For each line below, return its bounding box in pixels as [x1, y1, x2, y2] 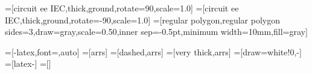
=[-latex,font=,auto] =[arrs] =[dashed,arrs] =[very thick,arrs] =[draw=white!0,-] [5, 45, 302, 58]
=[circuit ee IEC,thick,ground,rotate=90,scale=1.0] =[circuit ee [5, 2, 239, 14]
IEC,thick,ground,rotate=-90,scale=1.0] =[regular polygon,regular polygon [5, 13, 280, 26]
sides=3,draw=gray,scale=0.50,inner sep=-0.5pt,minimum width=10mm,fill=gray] [5, 25, 308, 38]
